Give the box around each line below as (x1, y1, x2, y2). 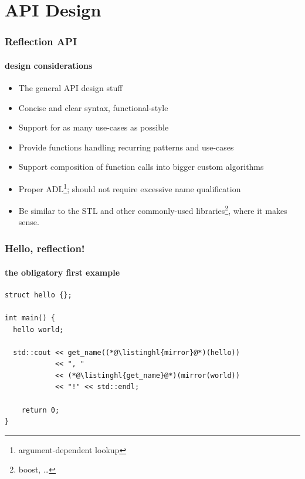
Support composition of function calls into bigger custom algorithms (18, 160, 264, 173)
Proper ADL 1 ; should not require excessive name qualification (18, 180, 241, 195)
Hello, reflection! (5, 241, 85, 255)
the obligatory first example (5, 266, 120, 278)
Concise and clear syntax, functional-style (18, 101, 168, 113)
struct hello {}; (5, 290, 72, 299)
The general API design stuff (18, 82, 123, 94)
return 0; (21, 406, 60, 414)
